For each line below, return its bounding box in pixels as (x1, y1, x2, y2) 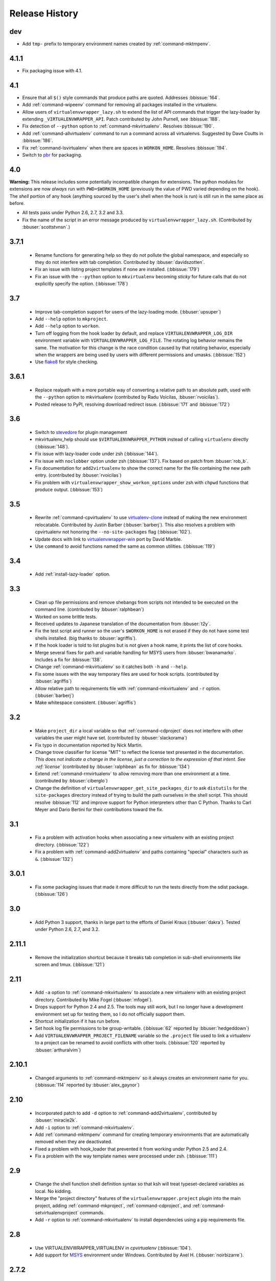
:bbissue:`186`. (22, 137, 53, 143)
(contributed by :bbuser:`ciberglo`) (35, 778, 108, 784)
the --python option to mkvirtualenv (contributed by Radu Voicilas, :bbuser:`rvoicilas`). (35, 394, 220, 400)
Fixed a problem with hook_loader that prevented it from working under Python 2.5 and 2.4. (35, 1146, 227, 1152)
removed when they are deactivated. (35, 1139, 112, 1145)
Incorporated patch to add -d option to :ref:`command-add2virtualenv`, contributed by (35, 1110, 217, 1116)
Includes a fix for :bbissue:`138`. (35, 656, 102, 663)
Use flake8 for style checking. (35, 359, 98, 365)
